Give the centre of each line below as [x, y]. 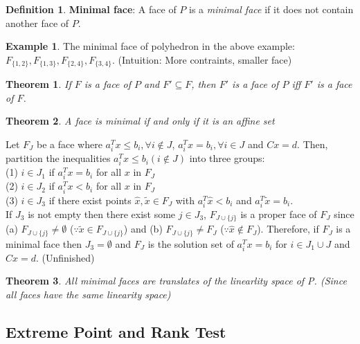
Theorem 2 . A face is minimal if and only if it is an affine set [140, 121]
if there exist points [90, 200]
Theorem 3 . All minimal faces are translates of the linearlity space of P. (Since [176, 281]
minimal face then [44, 243]
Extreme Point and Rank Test [116, 332]
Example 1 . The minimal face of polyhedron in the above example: [150, 46]
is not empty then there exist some [102, 214]
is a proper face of [279, 214]
